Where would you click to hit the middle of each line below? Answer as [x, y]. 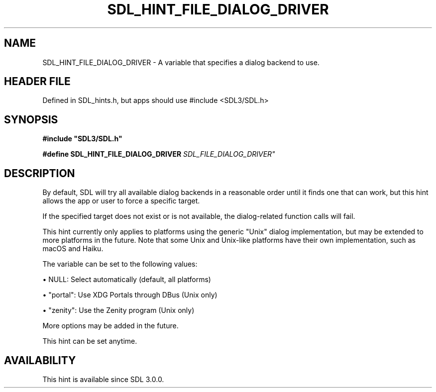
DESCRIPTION [40, 173]
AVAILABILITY [40, 360]
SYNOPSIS [31, 119]
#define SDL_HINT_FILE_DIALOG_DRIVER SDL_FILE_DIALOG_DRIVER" [159, 154]
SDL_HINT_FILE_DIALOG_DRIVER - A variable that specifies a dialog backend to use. [181, 62]
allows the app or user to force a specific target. [121, 201]
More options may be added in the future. [110, 326]
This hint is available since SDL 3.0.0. [103, 379]
